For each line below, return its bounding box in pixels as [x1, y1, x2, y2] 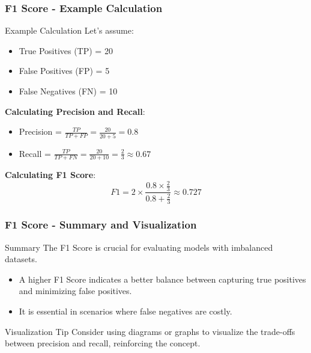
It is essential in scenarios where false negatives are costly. [19, 305, 232, 318]
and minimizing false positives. [19, 284, 132, 297]
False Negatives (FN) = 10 [19, 85, 118, 97]
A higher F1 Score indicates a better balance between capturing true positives [19, 272, 306, 285]
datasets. [5, 253, 37, 265]
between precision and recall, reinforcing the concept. [5, 337, 201, 349]
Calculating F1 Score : [5, 168, 96, 181]
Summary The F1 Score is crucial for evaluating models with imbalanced [5, 241, 273, 253]
